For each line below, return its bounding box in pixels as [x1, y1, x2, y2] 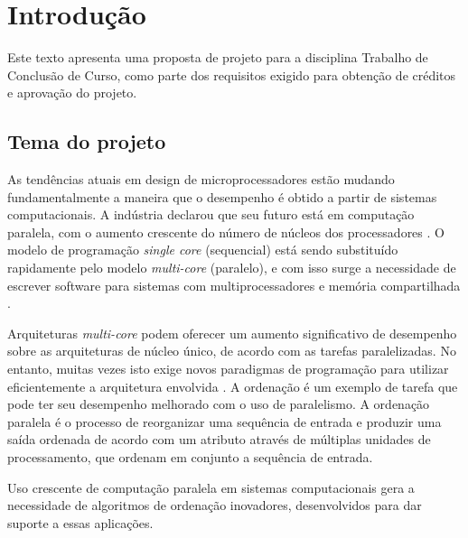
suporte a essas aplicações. [7, 513, 154, 532]
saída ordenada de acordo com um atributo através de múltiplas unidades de [7, 430, 431, 449]
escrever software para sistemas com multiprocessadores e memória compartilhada [7, 275, 461, 294]
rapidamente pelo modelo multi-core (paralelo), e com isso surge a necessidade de [7, 258, 456, 277]
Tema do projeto [7, 127, 166, 155]
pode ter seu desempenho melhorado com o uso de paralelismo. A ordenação [7, 394, 430, 413]
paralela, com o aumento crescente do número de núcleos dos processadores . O [7, 222, 445, 241]
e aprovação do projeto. [7, 83, 137, 102]
